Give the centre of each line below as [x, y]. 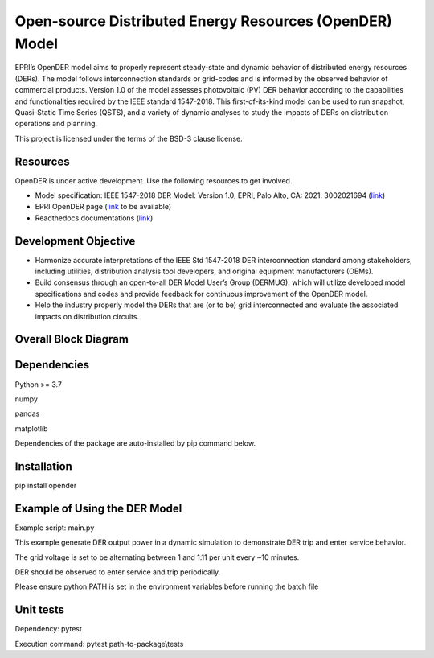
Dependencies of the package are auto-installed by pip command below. [135, 443]
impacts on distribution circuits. [87, 316]
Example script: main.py [55, 528]
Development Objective [75, 241]
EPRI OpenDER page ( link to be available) [103, 207]
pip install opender [46, 486]
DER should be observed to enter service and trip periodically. [118, 572]
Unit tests [39, 610]
